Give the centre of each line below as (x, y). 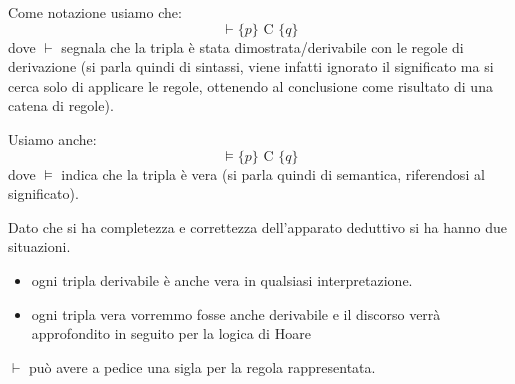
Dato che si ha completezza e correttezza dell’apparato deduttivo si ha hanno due (257, 226)
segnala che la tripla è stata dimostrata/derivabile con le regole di (262, 46)
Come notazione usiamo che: (95, 12)
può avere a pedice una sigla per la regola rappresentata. (202, 366)
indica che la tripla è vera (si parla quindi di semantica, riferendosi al (273, 173)
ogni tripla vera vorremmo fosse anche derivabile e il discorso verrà (236, 313)
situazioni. (39, 246)
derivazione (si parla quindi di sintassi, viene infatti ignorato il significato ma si (251, 66)
